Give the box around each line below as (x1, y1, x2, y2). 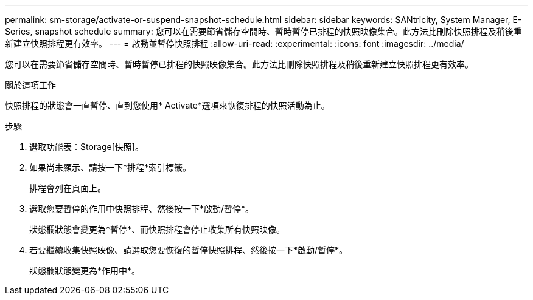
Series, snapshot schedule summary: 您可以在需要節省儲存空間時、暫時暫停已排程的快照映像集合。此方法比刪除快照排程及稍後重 (5, 26, 522, 36)
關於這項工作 (5, 80, 56, 90)
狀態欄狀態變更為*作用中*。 (29, 265, 141, 276)
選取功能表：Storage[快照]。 (29, 141, 144, 152)
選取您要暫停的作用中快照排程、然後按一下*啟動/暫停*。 (29, 203, 254, 214)
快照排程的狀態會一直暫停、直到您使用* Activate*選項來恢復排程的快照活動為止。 (5, 100, 330, 111)
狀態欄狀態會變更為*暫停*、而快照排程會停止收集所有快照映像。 (29, 224, 285, 234)
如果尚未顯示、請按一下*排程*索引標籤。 (29, 162, 192, 172)
